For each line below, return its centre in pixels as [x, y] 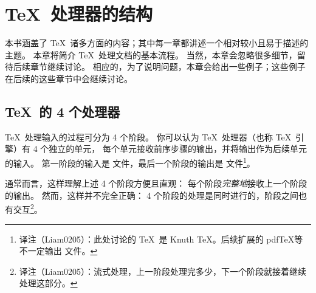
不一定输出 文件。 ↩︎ [58, 251]
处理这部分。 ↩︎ [48, 283]
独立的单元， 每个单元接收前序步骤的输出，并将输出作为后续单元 [178, 149]
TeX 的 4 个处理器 [63, 111]
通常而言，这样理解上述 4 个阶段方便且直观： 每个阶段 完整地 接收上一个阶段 [156, 183]
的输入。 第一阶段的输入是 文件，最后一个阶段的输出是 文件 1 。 [130, 162]
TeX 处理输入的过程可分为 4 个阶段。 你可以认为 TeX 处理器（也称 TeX [148, 136]
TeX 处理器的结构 [79, 14]
